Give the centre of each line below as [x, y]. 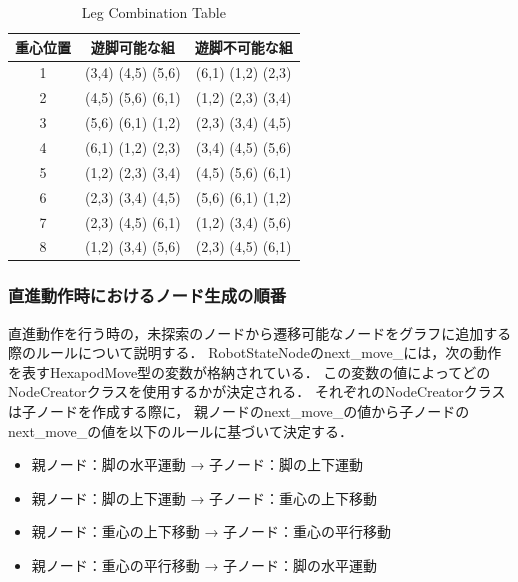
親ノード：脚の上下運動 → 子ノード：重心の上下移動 [204, 497]
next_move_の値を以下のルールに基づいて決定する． [180, 430]
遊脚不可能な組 [243, 46]
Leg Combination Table [153, 12]
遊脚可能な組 [132, 46]
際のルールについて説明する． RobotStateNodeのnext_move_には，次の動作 [255, 352]
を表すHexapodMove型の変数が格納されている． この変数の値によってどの [249, 371]
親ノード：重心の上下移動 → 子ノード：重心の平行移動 [211, 531]
